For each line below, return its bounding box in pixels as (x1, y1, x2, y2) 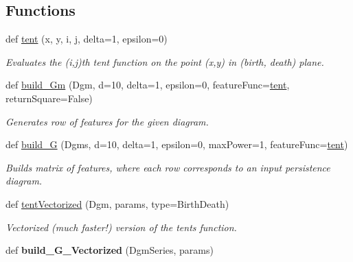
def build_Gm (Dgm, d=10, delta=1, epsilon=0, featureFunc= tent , (5, 78, 290, 92)
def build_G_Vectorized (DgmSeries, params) (5, 243, 214, 257)
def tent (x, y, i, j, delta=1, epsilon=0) (5, 32, 168, 46)
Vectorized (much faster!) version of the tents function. (5, 219, 237, 234)
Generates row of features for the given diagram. (5, 114, 209, 128)
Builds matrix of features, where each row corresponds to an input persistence (5, 160, 330, 174)
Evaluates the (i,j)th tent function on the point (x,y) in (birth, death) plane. (5, 54, 324, 69)
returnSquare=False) (5, 91, 93, 105)
